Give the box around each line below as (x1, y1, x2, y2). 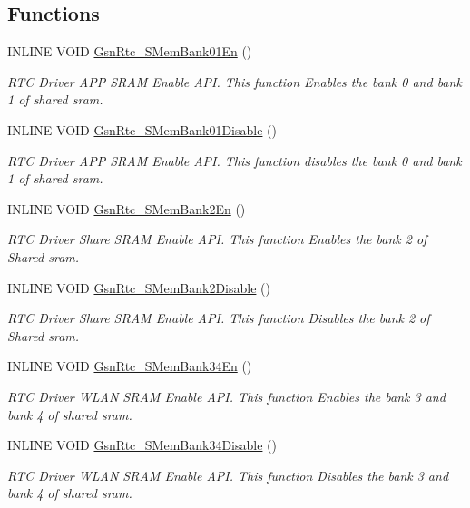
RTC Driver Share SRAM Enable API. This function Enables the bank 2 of (7, 230, 427, 249)
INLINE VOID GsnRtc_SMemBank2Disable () (7, 278, 270, 297)
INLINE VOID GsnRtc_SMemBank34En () (7, 357, 252, 376)
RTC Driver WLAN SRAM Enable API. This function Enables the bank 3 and (7, 386, 446, 405)
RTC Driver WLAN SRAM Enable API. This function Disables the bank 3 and (7, 465, 449, 484)
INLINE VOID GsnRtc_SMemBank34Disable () (7, 435, 277, 454)
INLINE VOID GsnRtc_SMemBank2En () (7, 199, 246, 218)
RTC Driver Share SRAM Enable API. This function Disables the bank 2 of (7, 308, 430, 327)
